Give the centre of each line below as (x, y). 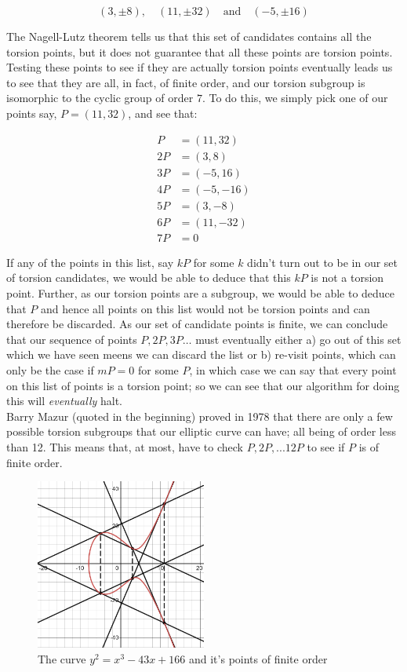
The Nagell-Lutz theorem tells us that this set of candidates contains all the (189, 36)
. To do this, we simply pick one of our (295, 98)
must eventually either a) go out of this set (298, 339)
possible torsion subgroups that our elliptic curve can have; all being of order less (202, 431)
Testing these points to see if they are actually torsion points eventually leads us (200, 67)
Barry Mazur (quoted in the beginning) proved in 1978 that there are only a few (200, 416)
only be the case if (50, 369)
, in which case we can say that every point (293, 369)
